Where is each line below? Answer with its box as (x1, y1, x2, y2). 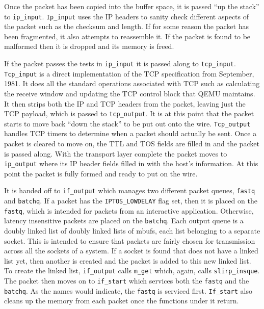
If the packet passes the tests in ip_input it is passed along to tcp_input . (4, 58, 236, 69)
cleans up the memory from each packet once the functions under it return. (4, 295, 239, 306)
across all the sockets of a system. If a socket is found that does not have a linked (4, 245, 258, 256)
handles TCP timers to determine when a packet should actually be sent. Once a (4, 128, 257, 139)
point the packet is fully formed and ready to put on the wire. (4, 168, 198, 178)
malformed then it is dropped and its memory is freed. (4, 41, 174, 51)
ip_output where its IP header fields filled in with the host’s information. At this (4, 158, 258, 169)
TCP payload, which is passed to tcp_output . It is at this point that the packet (4, 108, 254, 119)
